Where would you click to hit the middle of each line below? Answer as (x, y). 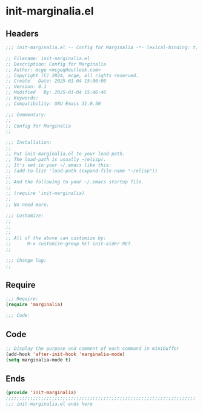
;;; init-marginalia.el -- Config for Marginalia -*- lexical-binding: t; (102, 47)
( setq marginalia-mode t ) (38, 360)
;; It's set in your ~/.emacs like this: (59, 165)
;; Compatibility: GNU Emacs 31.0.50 (53, 104)
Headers (22, 34)
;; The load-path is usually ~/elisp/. (56, 159)
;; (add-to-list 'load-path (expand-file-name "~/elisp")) (82, 171)
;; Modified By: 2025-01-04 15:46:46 (56, 92)
